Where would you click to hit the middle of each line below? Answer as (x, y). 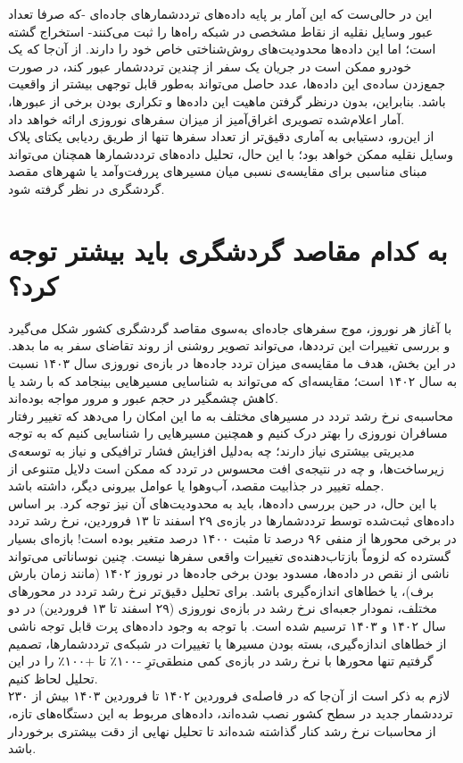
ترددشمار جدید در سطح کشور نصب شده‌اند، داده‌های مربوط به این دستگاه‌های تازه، (231, 713)
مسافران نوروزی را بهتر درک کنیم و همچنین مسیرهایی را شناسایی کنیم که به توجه (228, 433)
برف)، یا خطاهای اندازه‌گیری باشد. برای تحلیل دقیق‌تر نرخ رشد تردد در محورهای (221, 590)
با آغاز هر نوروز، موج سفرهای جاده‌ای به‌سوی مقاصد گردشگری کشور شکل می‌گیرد (230, 327)
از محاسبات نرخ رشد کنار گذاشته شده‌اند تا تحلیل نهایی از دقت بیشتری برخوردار (222, 730)
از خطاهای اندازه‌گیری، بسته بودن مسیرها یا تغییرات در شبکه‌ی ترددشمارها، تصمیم (227, 643)
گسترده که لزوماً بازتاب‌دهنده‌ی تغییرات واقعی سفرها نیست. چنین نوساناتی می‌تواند (229, 555)
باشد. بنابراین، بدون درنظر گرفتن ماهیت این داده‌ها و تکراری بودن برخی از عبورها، (227, 101)
